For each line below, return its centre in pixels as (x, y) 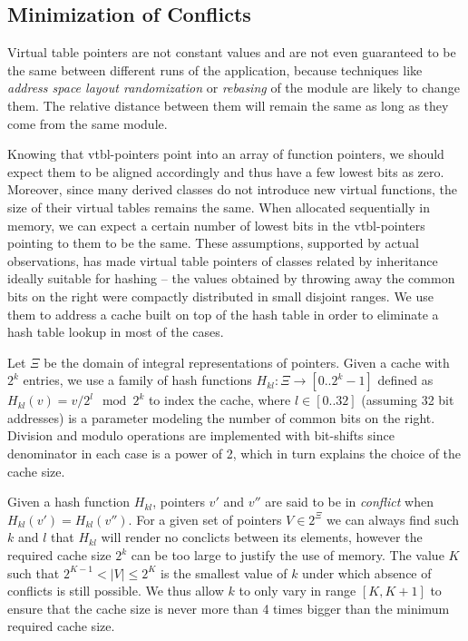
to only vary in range (297, 591)
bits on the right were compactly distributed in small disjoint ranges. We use (221, 296)
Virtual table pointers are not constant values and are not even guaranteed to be (232, 52)
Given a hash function (69, 502)
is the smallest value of (224, 572)
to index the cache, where (219, 400)
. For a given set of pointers (205, 519)
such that (34, 572)
